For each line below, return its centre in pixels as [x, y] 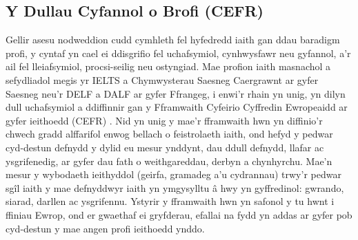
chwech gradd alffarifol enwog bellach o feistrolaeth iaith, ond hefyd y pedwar [169, 134]
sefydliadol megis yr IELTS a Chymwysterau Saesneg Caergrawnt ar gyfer [162, 79]
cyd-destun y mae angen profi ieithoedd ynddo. [105, 228]
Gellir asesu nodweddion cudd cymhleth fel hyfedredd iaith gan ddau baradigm [173, 40]
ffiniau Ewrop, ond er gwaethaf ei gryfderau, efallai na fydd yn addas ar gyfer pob [179, 214]
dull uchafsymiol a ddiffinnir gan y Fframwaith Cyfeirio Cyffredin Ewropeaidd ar [177, 107]
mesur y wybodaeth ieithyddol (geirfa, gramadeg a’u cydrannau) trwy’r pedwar [173, 174]
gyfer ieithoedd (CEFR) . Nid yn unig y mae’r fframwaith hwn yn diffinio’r [164, 120]
